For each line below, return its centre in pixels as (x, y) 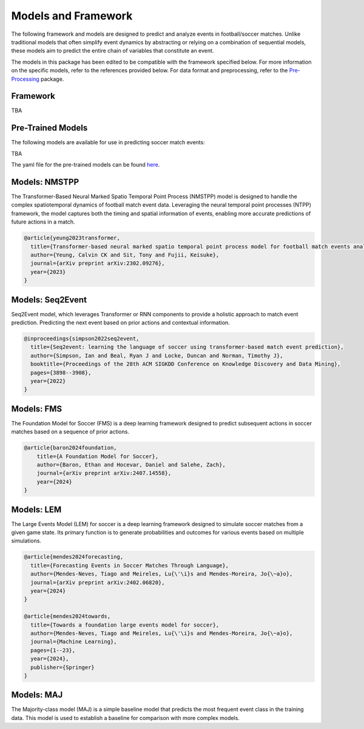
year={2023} (48, 272)
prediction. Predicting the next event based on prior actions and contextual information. (120, 322)
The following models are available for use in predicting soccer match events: (108, 142)
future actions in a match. (43, 222)
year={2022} (48, 381)
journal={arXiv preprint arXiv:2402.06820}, (98, 582)
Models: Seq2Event (49, 300)
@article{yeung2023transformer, (72, 238)
